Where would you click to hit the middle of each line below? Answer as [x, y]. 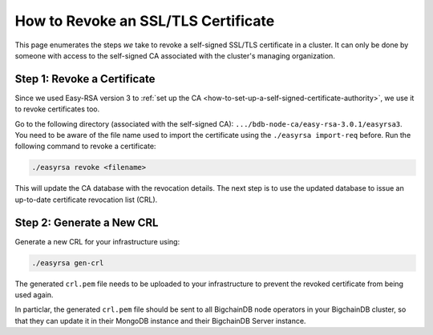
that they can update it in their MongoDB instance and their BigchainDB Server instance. [160, 321]
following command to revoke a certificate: [85, 146]
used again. [34, 295]
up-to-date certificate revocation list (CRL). [86, 200]
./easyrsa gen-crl [68, 263]
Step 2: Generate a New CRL [87, 222]
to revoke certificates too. [57, 109]
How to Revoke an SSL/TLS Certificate [145, 21]
